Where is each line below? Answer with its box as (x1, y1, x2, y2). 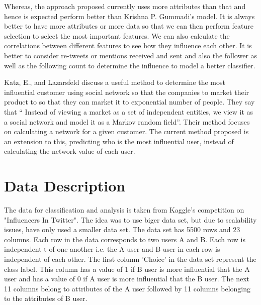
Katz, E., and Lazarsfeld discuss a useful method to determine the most (4, 77, 225, 87)
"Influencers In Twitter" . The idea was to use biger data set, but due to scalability (4, 214, 257, 225)
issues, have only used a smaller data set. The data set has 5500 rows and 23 (4, 224, 240, 235)
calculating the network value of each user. (4, 146, 135, 156)
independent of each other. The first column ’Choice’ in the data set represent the (4, 254, 256, 264)
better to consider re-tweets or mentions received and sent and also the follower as (4, 50, 257, 60)
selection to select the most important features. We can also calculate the (4, 30, 230, 41)
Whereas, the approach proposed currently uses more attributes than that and (4, 1, 246, 11)
